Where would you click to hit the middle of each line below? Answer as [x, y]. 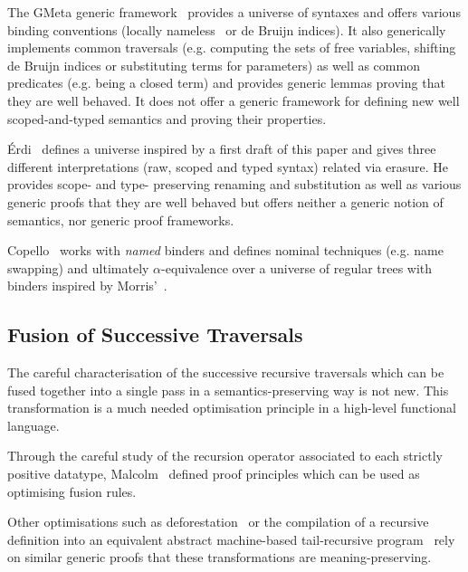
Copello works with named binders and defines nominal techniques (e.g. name [225, 250]
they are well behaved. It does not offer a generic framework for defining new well [234, 100]
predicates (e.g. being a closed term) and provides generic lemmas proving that [226, 83]
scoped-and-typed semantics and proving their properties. [167, 118]
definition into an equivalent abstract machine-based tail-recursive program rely [231, 539]
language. [33, 425]
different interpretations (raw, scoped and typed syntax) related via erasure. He [228, 166]
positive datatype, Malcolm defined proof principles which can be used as [214, 474]
